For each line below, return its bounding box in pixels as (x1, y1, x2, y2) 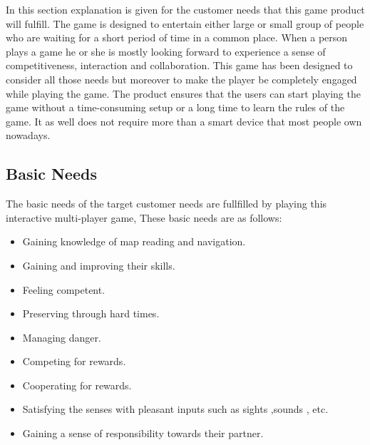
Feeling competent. (22, 282, 106, 297)
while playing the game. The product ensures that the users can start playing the (6, 86, 361, 101)
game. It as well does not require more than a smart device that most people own (6, 113, 362, 128)
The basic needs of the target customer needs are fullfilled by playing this (6, 196, 327, 211)
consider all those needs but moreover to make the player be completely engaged (6, 71, 357, 86)
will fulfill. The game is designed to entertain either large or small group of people (6, 16, 364, 31)
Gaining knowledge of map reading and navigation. (22, 234, 246, 249)
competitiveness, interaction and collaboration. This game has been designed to (6, 58, 353, 73)
